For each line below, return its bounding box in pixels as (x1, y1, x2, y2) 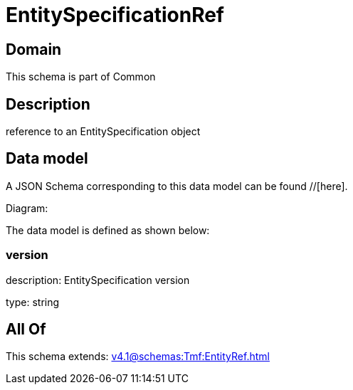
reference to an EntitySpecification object (6, 125, 201, 138)
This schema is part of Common (6, 70, 156, 83)
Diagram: (6, 201, 48, 214)
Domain (6, 40, 62, 58)
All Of (6, 320, 46, 339)
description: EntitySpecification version (6, 273, 190, 286)
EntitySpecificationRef (6, 3, 225, 27)
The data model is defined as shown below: (6, 223, 210, 236)
